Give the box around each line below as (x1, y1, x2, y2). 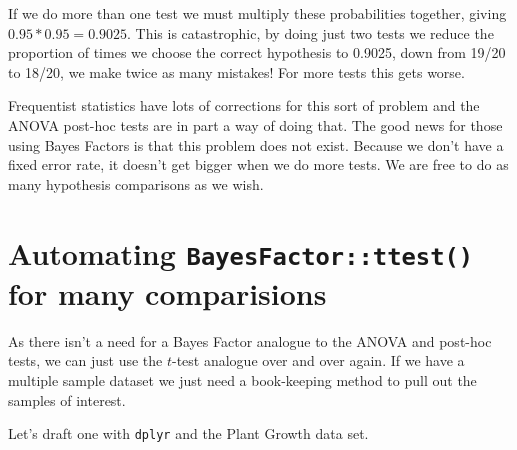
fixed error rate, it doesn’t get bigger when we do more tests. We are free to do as (8, 154, 509, 175)
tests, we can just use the (8, 350, 163, 371)
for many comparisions (8, 272, 327, 313)
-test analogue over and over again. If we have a (172, 350, 465, 371)
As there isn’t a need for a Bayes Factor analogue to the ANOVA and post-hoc (8, 330, 492, 351)
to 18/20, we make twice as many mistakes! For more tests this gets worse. (8, 61, 465, 82)
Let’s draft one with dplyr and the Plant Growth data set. (8, 423, 369, 444)
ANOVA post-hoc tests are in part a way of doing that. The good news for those (8, 114, 503, 135)
